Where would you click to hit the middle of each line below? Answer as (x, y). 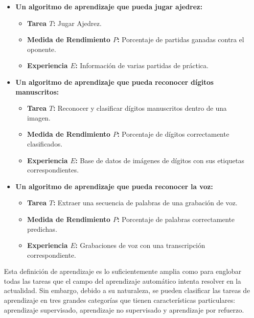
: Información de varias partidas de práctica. (142, 65)
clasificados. (45, 143)
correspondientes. (53, 170)
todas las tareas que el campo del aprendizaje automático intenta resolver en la (123, 281)
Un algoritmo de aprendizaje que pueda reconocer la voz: (114, 186)
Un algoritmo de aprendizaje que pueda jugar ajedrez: (109, 6)
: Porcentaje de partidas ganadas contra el (181, 39)
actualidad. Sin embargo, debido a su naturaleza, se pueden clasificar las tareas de (127, 290)
